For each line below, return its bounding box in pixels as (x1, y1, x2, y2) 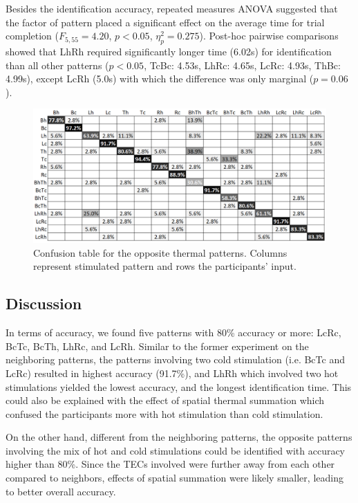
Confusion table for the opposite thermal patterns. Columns (33, 245, 288, 259)
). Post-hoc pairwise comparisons (199, 28, 339, 43)
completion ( (6, 28, 59, 43)
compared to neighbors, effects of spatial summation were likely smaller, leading (6, 470, 343, 485)
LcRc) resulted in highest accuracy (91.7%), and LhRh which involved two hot (6, 365, 339, 380)
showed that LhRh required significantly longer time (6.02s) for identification (6, 44, 332, 58)
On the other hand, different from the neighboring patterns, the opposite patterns (6, 430, 352, 444)
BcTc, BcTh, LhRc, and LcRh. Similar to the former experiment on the (6, 338, 309, 353)
